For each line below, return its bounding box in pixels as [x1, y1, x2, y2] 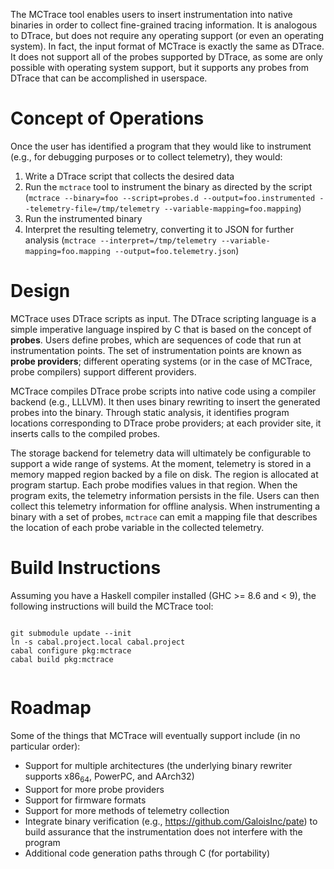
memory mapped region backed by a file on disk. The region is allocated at [10, 468, 319, 480]
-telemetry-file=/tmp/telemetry [24, 204, 160, 214]
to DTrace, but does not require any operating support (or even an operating [10, 30, 325, 41]
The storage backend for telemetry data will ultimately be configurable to [10, 447, 312, 459]
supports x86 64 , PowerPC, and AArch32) [24, 770, 195, 784]
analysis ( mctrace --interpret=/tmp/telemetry [24, 234, 217, 246]
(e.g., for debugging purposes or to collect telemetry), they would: [10, 150, 283, 163]
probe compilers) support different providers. [10, 365, 197, 378]
